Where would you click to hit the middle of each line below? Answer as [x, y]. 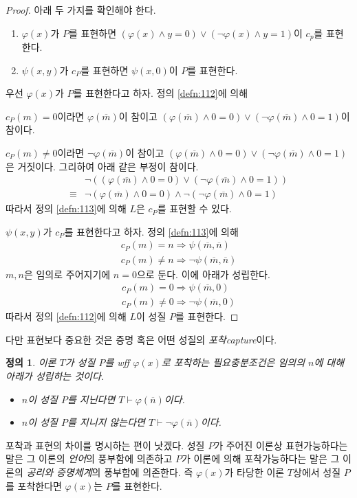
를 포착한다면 [34, 485]
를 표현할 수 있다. [194, 208]
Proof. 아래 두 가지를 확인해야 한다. [81, 10]
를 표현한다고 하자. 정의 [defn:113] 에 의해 [151, 231]
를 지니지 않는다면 [106, 422]
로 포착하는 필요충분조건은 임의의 [233, 362]
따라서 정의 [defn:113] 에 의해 [66, 208]
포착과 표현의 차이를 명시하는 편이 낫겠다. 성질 [105, 445]
